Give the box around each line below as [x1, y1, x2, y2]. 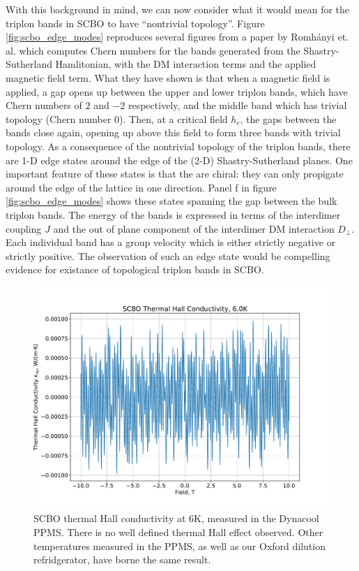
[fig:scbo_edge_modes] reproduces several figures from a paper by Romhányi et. [6, 29, 349, 44]
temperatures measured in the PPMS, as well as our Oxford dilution [33, 538, 326, 553]
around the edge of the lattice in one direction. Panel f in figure [6, 180, 277, 194]
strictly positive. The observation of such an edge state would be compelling [6, 248, 330, 263]
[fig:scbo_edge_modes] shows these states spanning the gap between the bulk [6, 194, 337, 208]
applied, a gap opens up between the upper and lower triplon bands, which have [6, 84, 348, 99]
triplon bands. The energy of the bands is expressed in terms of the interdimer [6, 207, 341, 222]
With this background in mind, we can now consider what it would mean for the [6, 2, 350, 16]
